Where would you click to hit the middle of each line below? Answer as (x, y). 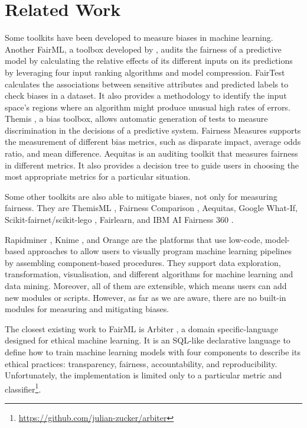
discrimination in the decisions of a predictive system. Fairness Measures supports (153, 130)
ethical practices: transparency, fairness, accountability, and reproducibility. (141, 363)
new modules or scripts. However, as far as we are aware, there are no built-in (146, 297)
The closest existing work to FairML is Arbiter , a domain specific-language (141, 328)
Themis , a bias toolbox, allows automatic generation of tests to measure (136, 119)
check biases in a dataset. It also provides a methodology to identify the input (146, 95)
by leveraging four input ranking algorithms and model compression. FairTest (145, 72)
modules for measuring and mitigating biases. (87, 309)
